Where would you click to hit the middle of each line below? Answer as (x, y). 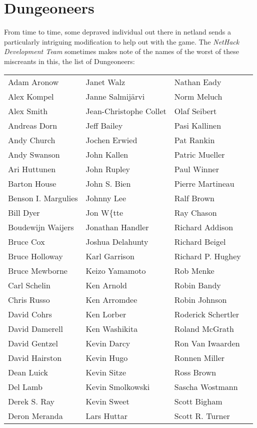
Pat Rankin (194, 140)
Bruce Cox (26, 241)
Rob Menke (194, 270)
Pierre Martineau (204, 183)
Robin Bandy (197, 285)
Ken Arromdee (111, 299)
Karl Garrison (110, 256)
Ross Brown (195, 372)
